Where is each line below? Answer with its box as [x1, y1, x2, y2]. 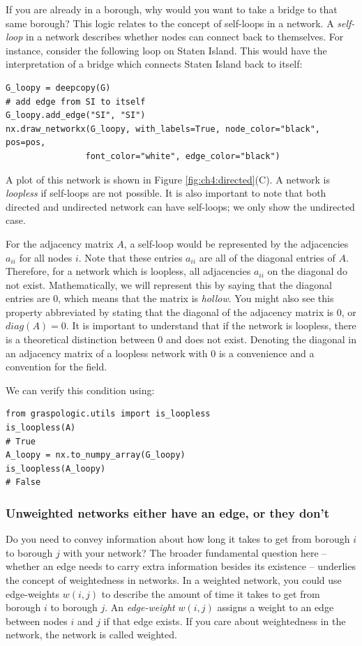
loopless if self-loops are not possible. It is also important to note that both [6, 186, 326, 200]
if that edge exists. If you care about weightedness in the [103, 613, 346, 628]
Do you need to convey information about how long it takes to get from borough [6, 532, 350, 546]
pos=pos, [6, 137, 46, 148]
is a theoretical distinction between [6, 332, 155, 347]
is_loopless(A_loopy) [6, 463, 106, 474]
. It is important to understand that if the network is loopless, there [66, 318, 356, 333]
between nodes [6, 613, 68, 628]
